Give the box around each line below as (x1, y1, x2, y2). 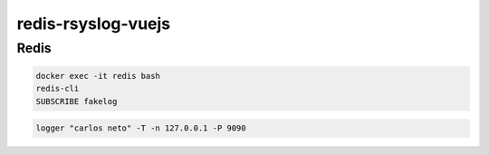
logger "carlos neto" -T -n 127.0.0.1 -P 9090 (35, 123, 246, 133)
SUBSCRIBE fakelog (35, 96, 118, 106)
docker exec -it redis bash (35, 71, 160, 81)
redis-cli (35, 83, 80, 94)
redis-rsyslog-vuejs (16, 14, 171, 34)
